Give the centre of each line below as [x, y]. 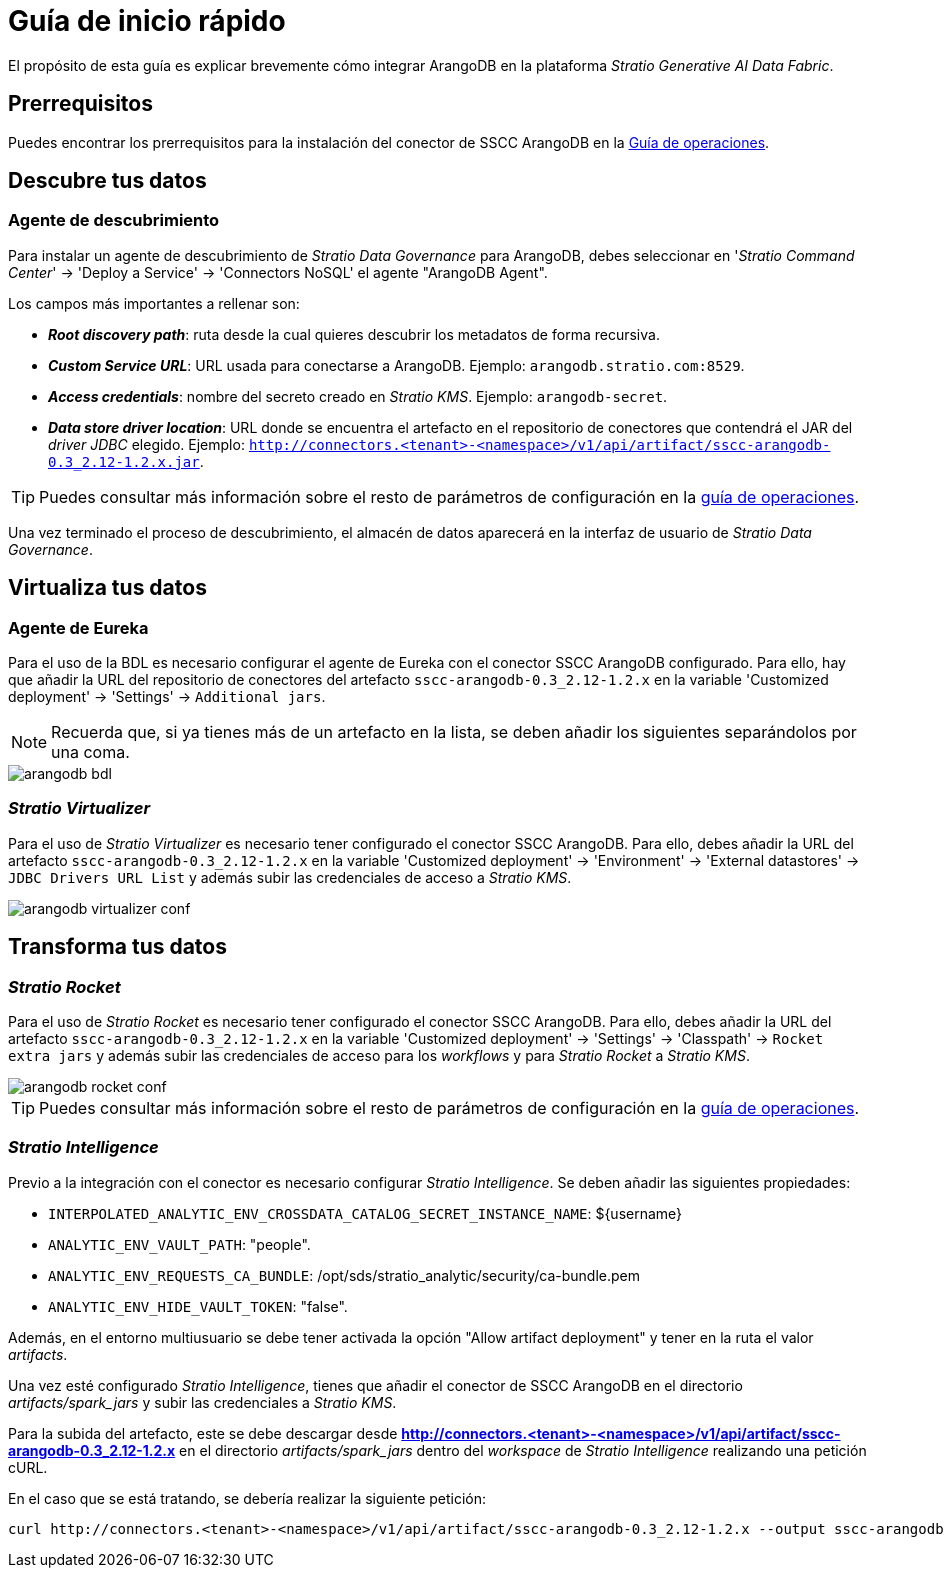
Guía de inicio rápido [147, 21]
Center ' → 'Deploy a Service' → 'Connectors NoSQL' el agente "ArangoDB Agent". [278, 272]
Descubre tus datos [107, 181]
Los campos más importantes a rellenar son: [154, 303]
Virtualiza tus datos [107, 588]
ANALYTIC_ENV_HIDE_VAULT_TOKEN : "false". [198, 1306]
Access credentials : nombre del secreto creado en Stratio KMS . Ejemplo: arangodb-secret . [358, 396]
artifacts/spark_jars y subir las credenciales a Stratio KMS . [202, 1402]
